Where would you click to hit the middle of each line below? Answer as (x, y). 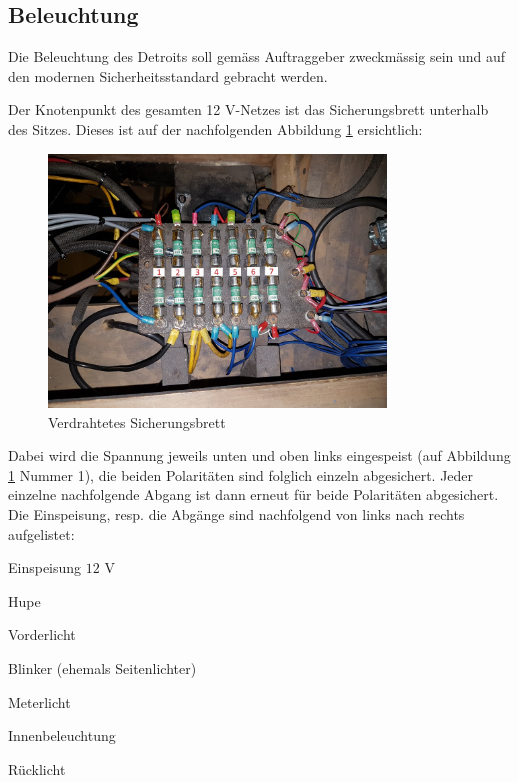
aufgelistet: (41, 533)
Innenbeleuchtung (62, 735)
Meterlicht (39, 701)
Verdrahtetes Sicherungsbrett (137, 421)
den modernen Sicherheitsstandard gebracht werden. (168, 75)
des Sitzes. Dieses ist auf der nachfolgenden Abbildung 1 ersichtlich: (215, 128)
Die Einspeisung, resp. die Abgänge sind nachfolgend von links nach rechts (236, 513)
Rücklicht (37, 768)
